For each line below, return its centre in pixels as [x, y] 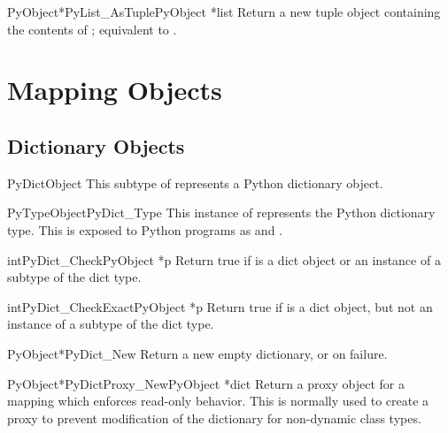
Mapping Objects [115, 90]
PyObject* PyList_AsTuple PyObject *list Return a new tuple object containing [224, 11]
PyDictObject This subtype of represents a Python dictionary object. [195, 182]
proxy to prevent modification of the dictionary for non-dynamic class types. [214, 418]
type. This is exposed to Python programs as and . [145, 229]
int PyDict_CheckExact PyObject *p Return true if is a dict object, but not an [220, 306]
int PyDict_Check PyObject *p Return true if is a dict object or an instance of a [224, 259]
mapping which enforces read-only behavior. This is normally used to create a [218, 401]
